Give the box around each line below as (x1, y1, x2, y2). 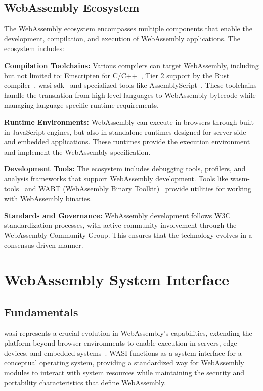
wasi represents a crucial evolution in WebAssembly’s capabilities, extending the (4, 327, 252, 338)
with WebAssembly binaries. (4, 193, 92, 204)
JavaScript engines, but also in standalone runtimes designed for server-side (12, 126, 246, 137)
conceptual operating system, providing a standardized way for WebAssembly (4, 357, 244, 368)
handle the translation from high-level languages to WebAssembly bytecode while (4, 89, 256, 100)
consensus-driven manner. (4, 239, 83, 250)
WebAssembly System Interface (4, 269, 229, 290)
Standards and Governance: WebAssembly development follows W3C (4, 210, 231, 220)
